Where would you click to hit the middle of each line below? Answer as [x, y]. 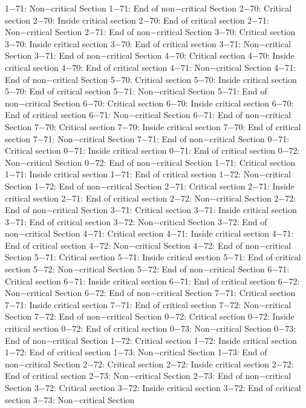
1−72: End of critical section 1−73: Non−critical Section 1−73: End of [136, 352]
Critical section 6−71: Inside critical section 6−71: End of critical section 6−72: [152, 281]
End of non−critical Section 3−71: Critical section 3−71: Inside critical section [151, 210]
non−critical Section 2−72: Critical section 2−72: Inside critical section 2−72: [149, 364]
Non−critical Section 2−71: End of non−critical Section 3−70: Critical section [150, 32]
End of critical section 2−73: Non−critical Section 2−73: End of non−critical [148, 376]
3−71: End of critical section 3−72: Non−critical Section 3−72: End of [136, 221]
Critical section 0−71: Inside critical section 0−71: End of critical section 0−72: [152, 150]
